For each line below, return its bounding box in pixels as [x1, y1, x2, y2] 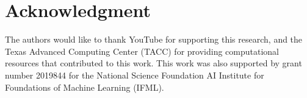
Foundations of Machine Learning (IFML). [5, 80, 164, 93]
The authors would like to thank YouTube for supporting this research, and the [5, 33, 303, 46]
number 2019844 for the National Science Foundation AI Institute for [5, 68, 264, 81]
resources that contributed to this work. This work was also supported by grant [5, 57, 302, 69]
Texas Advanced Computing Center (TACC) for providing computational [5, 44, 279, 57]
